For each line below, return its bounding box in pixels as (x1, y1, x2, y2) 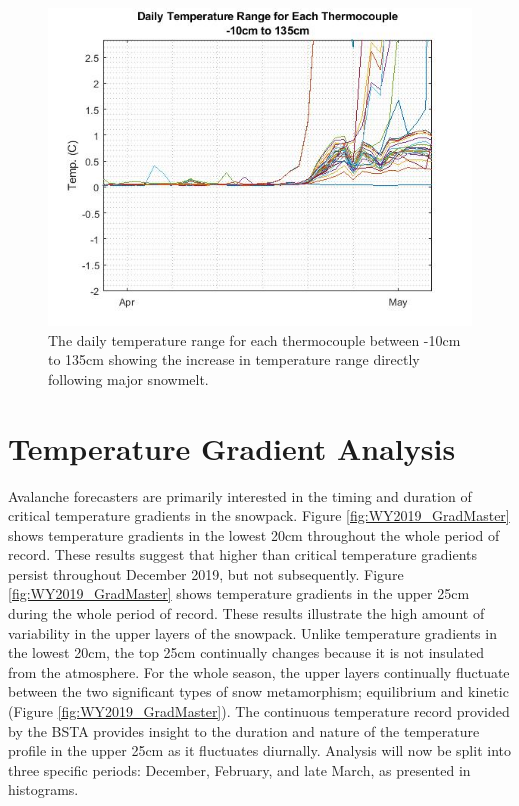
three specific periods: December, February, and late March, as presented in (8, 759, 471, 780)
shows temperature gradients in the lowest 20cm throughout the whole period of (8, 524, 500, 545)
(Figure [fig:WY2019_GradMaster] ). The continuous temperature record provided (8, 701, 510, 722)
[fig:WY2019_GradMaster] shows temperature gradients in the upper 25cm (8, 583, 470, 604)
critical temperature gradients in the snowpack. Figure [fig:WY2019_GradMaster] (8, 505, 510, 526)
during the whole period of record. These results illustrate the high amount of (8, 603, 485, 624)
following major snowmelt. (48, 368, 209, 389)
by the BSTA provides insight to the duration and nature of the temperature (8, 720, 480, 741)
